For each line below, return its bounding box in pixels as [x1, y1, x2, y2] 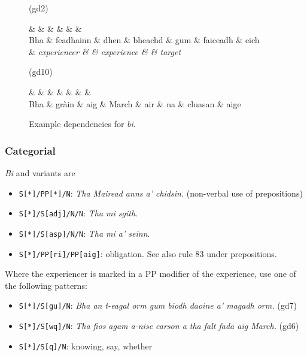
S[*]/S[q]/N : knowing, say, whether [19, 339, 153, 352]
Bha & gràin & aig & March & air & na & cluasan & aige [29, 97, 241, 110]
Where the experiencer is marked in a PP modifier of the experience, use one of [5, 267, 296, 280]
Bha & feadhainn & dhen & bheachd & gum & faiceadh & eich [29, 34, 260, 46]
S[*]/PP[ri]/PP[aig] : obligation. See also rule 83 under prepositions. [19, 247, 277, 260]
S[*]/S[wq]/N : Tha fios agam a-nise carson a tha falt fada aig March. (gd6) [19, 319, 299, 332]
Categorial [5, 143, 56, 158]
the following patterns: [5, 279, 87, 291]
